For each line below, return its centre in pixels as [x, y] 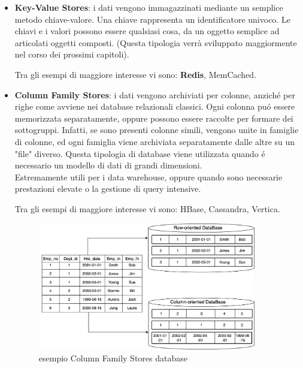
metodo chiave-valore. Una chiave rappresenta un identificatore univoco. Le [152, 19]
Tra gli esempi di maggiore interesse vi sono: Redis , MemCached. [136, 74]
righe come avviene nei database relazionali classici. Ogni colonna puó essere [155, 106]
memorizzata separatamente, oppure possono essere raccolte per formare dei [154, 118]
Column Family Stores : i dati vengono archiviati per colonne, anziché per [155, 94]
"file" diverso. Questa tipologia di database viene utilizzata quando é [140, 153]
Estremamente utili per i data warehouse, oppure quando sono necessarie [149, 177]
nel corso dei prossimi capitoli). [72, 54]
